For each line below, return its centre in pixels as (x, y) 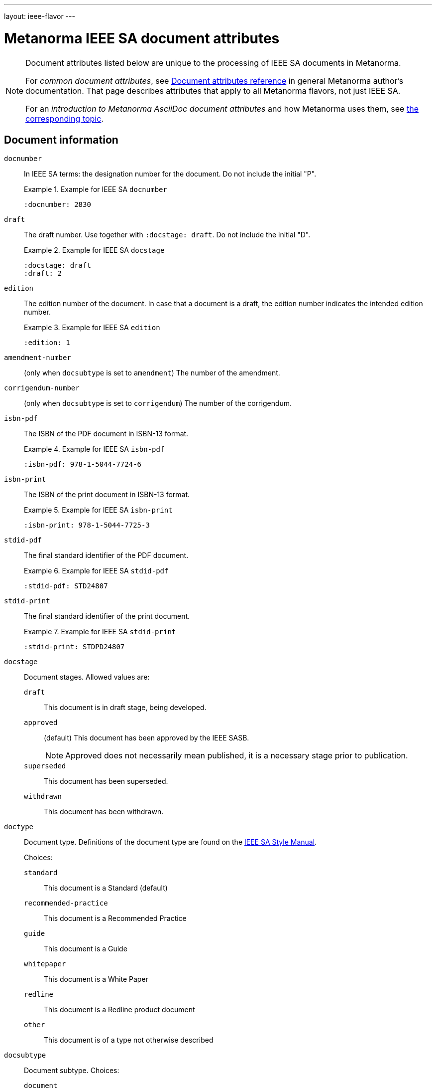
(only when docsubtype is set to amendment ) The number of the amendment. (152, 373)
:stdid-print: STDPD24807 (74, 647)
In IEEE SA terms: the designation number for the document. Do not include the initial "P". (170, 174)
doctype (19, 827)
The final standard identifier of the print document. (107, 616)
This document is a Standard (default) (106, 888)
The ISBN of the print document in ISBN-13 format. (107, 495)
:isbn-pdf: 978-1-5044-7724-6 (83, 464)
